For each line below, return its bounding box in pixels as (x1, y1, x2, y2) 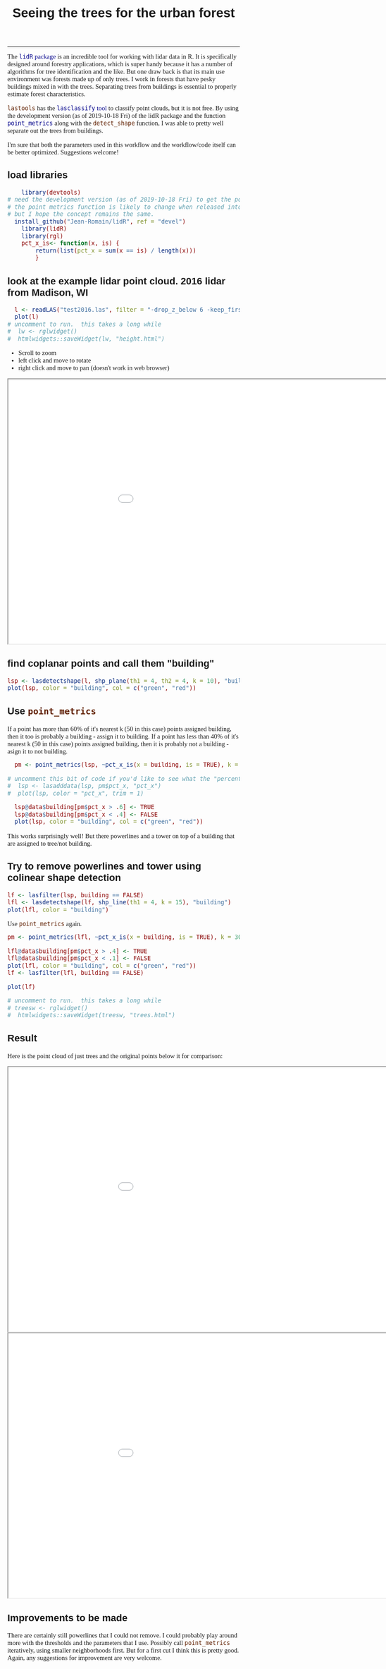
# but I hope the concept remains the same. (7, 210, 155, 218)
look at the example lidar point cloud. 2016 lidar (7, 275, 226, 287)
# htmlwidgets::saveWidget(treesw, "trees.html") (7, 1012, 176, 1019)
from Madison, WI (7, 286, 89, 298)
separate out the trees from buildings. (7, 127, 104, 135)
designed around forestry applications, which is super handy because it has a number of (7, 60, 233, 68)
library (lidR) (20, 225, 67, 233)
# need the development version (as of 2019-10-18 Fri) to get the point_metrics (7, 196, 280, 204)
